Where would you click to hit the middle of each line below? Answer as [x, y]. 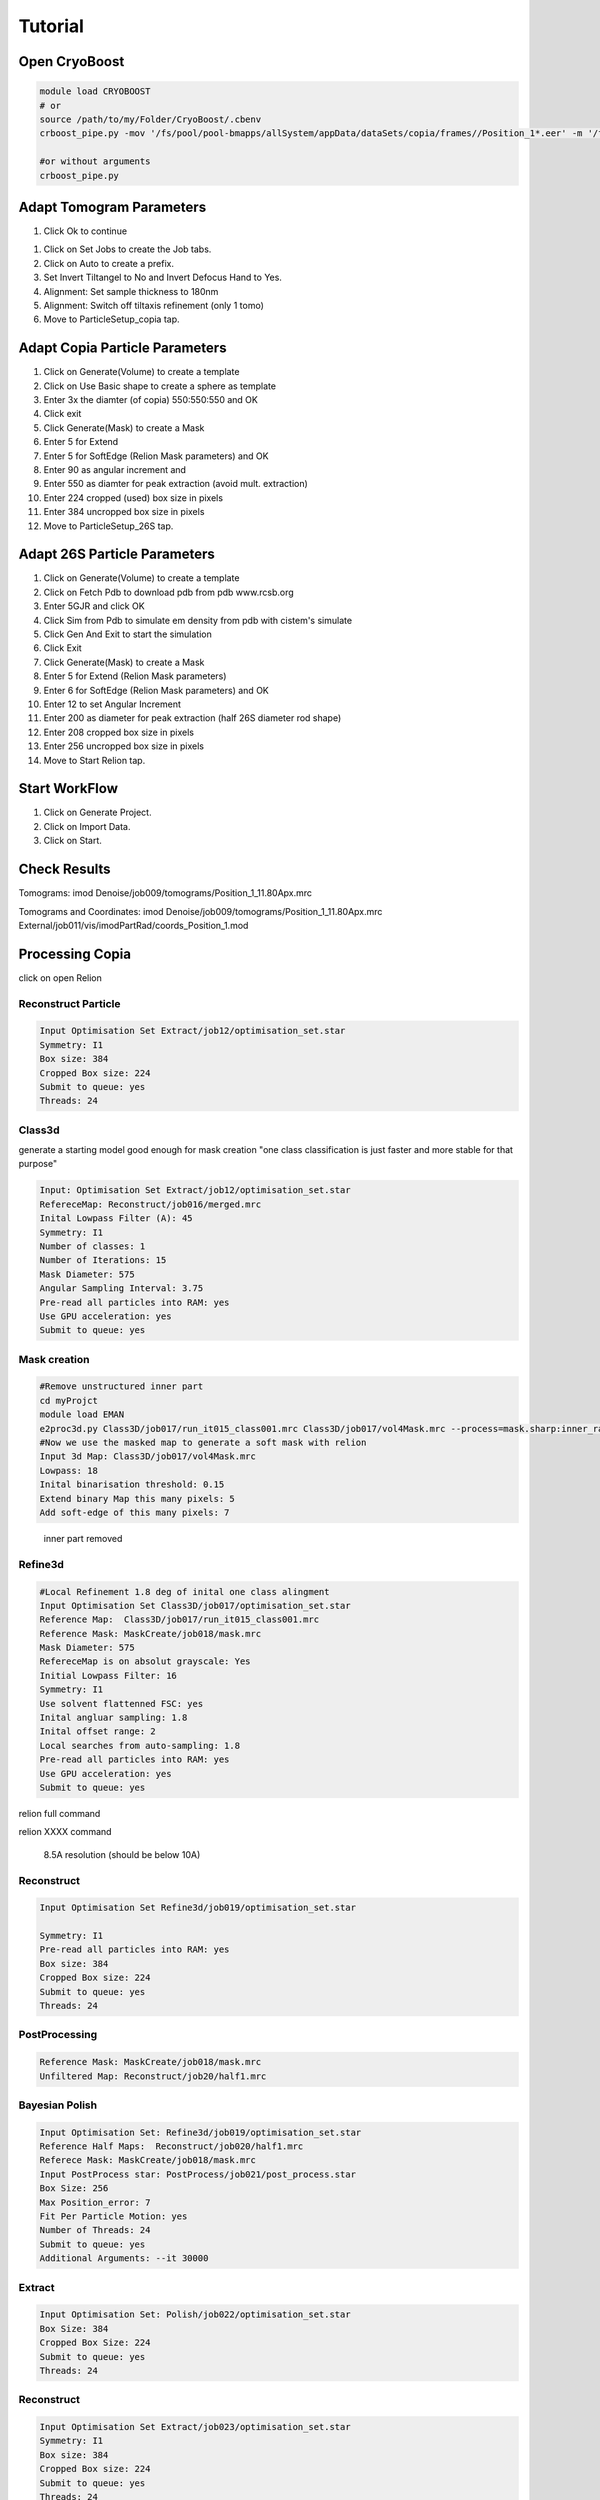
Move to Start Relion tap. [94, 760]
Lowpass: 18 [69, 1470]
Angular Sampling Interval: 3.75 [121, 1288]
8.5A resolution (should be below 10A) [122, 1854]
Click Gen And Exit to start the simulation [127, 634]
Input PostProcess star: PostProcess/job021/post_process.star [198, 2174]
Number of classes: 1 [92, 1246]
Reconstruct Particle [69, 1003]
